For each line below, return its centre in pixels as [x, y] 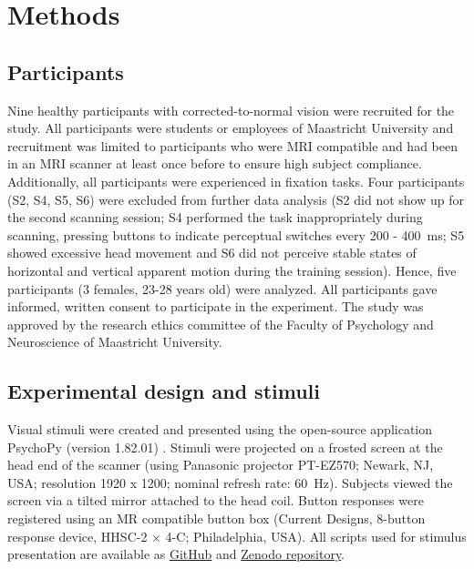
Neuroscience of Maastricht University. [115, 342]
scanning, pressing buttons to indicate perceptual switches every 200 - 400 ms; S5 [236, 234]
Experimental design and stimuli [164, 391]
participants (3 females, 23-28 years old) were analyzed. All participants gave [222, 288]
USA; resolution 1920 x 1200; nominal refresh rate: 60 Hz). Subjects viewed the [230, 482]
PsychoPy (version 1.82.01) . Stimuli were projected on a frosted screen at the [225, 447]
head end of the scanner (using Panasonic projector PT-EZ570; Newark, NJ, [221, 465]
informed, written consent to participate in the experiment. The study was [216, 306]
